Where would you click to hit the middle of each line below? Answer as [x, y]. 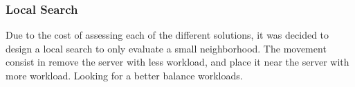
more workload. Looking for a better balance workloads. [124, 75]
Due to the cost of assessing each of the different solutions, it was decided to [167, 35]
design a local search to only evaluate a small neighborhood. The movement [166, 48]
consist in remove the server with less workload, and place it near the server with [177, 62]
